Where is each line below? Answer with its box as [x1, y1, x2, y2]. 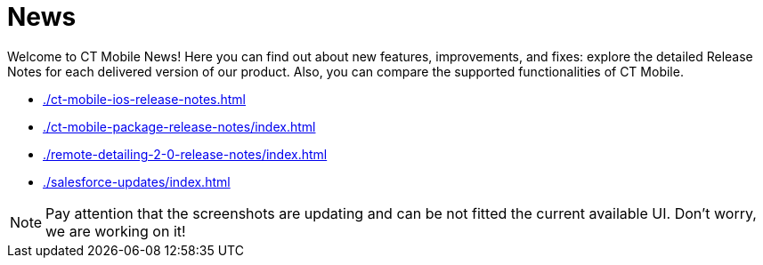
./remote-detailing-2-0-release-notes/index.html [43, 146, 328, 162]
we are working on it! [45, 221, 186, 240]
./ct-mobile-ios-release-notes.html [43, 91, 246, 107]
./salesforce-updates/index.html [43, 173, 231, 189]
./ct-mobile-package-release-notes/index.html [43, 118, 316, 134]
